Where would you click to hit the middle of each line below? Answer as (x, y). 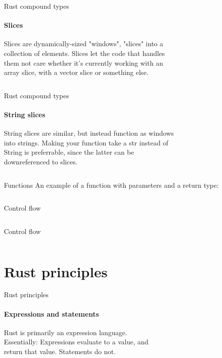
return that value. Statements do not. (60, 351)
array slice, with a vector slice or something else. (76, 72)
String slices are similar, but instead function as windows (89, 133)
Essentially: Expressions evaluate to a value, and (76, 342)
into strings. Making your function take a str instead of (86, 142)
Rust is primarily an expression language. (66, 332)
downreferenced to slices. (41, 161)
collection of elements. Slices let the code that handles (84, 53)
